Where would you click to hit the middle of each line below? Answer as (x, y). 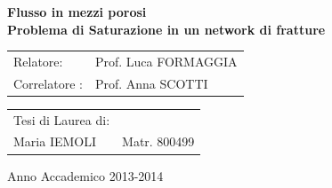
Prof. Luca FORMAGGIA (166, 61)
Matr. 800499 (158, 141)
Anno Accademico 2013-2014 (85, 175)
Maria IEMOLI (55, 141)
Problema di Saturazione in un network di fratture (166, 29)
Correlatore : (48, 83)
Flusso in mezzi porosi (77, 12)
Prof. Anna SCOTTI (151, 83)
